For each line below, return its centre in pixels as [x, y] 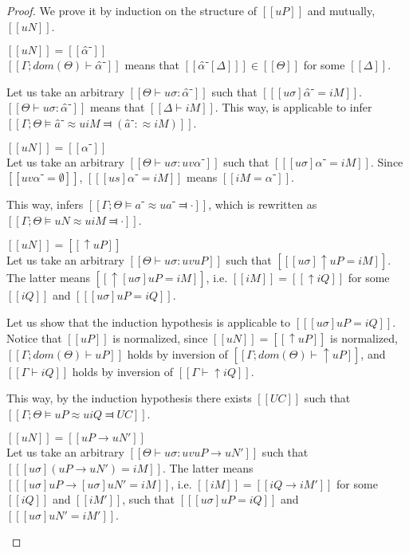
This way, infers [45, 204]
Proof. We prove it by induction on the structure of [132, 10]
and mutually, [341, 10]
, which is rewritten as [263, 204]
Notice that [34, 337]
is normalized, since [160, 337]
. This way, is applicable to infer [293, 107]
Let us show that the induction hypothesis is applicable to [149, 322]
